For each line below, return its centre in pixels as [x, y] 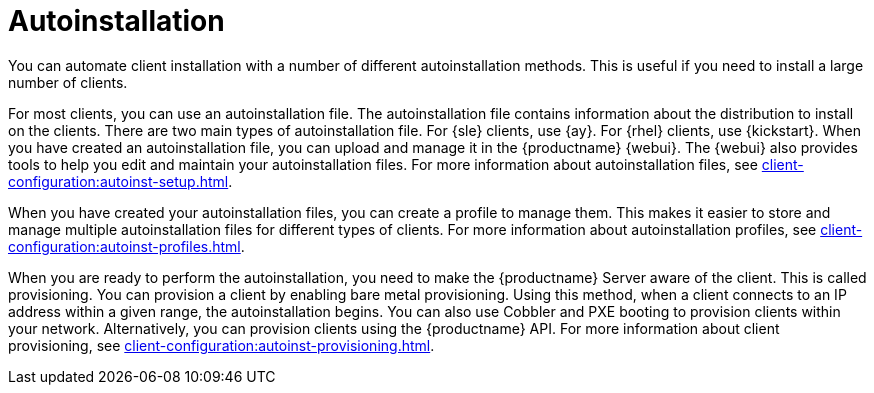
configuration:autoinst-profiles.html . [126, 246]
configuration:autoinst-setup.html [118, 181]
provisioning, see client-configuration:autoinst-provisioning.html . [221, 345]
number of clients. [68, 82]
